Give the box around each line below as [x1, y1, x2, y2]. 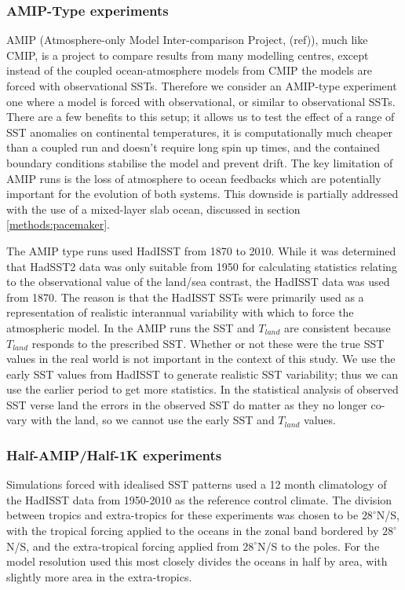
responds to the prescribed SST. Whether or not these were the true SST [31, 335, 385, 351]
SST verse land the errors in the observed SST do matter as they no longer [6, 396, 367, 412]
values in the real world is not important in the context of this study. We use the [6, 350, 396, 367]
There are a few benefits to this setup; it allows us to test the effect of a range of [6, 108, 395, 125]
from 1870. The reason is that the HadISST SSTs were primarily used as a [6, 288, 364, 305]
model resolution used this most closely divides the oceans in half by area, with [6, 553, 388, 570]
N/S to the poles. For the [257, 537, 380, 554]
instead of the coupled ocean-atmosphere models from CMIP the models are [6, 62, 373, 79]
